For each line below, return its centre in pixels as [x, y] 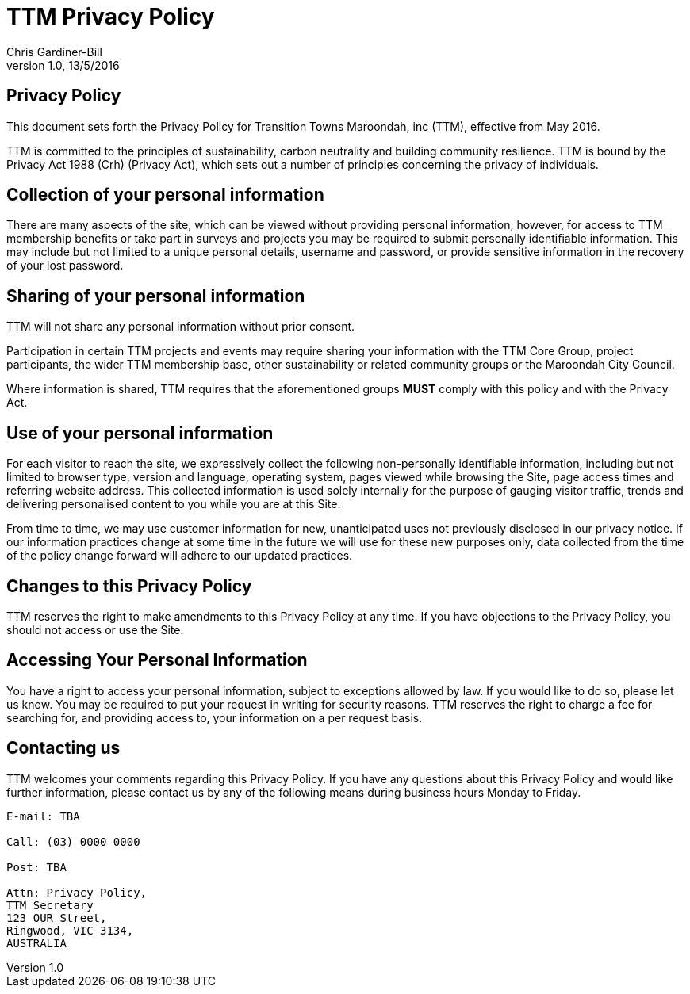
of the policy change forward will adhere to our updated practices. [180, 556]
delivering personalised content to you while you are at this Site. [174, 504]
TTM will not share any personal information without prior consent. [181, 327]
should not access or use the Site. [95, 629]
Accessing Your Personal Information [157, 660]
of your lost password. [65, 266]
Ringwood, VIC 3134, [70, 930]
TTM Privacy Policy [111, 17]
